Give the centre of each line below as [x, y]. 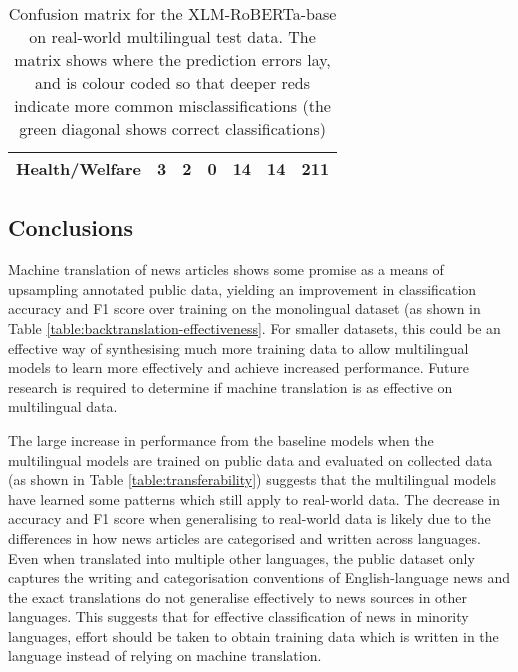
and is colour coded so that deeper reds [173, 82]
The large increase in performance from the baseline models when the [221, 439]
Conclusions [71, 227]
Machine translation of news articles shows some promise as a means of [226, 269]
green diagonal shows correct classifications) [172, 128]
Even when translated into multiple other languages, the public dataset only [241, 557]
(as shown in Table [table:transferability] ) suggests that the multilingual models [252, 479]
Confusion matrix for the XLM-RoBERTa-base [172, 13]
